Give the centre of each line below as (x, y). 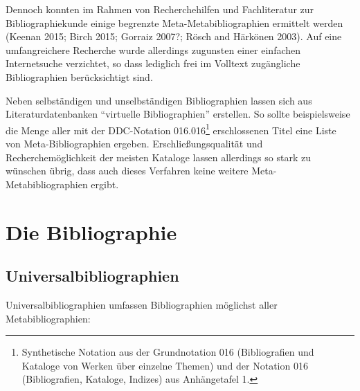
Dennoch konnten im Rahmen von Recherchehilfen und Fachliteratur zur (160, 9)
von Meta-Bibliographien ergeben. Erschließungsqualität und (134, 143)
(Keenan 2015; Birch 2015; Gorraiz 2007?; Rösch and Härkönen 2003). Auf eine (174, 36)
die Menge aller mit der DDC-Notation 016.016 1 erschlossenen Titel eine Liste (171, 129)
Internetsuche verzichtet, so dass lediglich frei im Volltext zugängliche (153, 63)
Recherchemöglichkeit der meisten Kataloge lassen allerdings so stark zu (158, 157)
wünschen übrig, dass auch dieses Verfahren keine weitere (127, 171)
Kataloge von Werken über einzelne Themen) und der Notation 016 (165, 365)
